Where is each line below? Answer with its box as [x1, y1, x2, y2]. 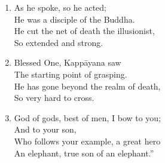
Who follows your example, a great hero [14, 134, 161, 147]
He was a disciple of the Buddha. [14, 13, 135, 25]
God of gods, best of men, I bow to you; [14, 111, 161, 124]
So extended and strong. [14, 36, 103, 48]
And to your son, [14, 123, 77, 136]
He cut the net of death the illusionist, [14, 24, 155, 37]
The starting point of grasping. [14, 67, 127, 80]
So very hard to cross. [14, 91, 94, 104]
